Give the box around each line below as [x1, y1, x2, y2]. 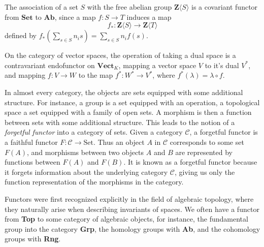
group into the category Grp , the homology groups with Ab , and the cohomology [5, 223, 260, 234]
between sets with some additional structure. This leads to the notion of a [5, 116, 235, 127]
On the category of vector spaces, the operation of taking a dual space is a [5, 50, 236, 60]
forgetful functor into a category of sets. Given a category [5, 127, 183, 137]
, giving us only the [174, 166, 235, 177]
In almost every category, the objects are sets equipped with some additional [5, 86, 243, 97]
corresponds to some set [170, 136, 244, 147]
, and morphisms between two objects [26, 146, 144, 157]
